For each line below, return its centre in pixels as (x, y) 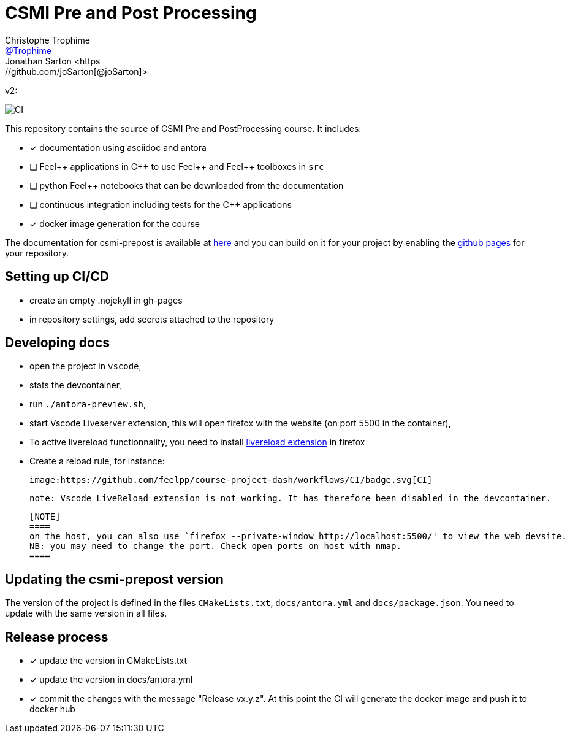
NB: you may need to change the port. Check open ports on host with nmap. (215, 546)
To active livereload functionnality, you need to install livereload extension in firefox (197, 442)
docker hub (52, 709)
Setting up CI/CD (57, 277)
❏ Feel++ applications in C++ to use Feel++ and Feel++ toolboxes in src (177, 166)
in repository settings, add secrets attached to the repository (152, 319)
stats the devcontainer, (76, 385)
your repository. (37, 253)
